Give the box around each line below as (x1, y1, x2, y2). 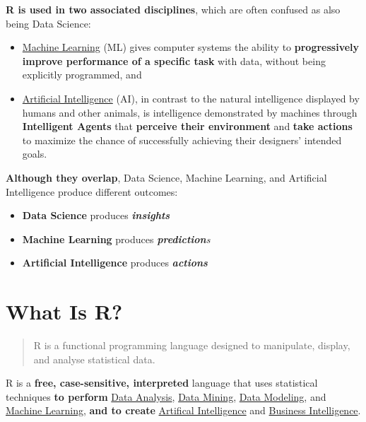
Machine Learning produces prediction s (22, 231, 211, 246)
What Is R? (6, 297, 123, 326)
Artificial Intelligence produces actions (22, 255, 208, 270)
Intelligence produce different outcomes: (6, 184, 178, 199)
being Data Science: (6, 16, 91, 30)
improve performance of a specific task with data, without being (22, 53, 326, 68)
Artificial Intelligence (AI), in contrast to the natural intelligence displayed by (22, 90, 360, 105)
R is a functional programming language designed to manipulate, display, (33, 338, 350, 353)
